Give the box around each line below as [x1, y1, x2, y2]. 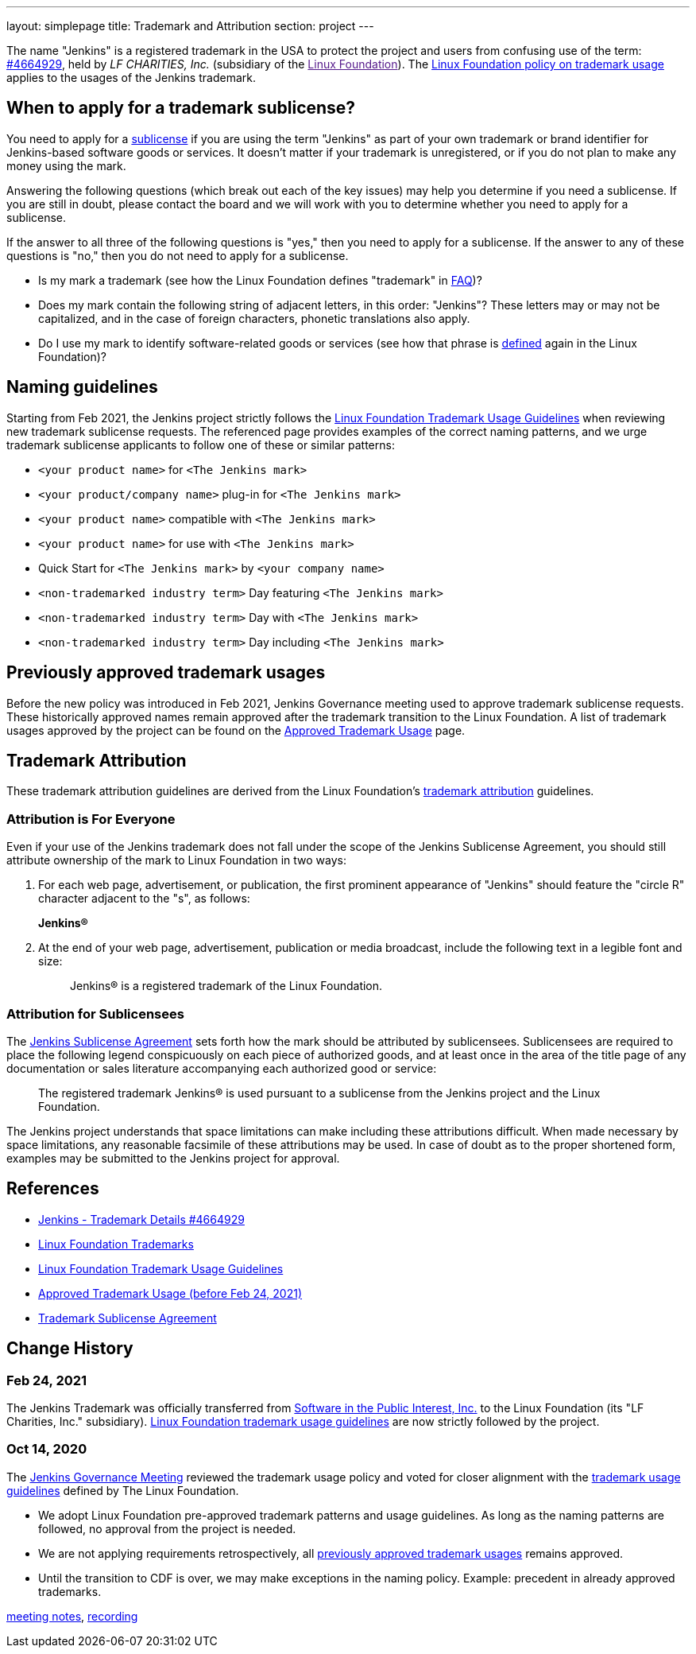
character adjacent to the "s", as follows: [38, 891, 250, 906]
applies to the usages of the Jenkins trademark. [6, 71, 256, 84]
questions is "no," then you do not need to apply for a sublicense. [6, 248, 349, 262]
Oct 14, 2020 [6, 1441, 87, 1458]
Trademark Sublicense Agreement [38, 1310, 217, 1325]
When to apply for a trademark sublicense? [6, 98, 356, 118]
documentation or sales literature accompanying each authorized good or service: [6, 1061, 437, 1075]
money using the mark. [6, 158, 126, 173]
